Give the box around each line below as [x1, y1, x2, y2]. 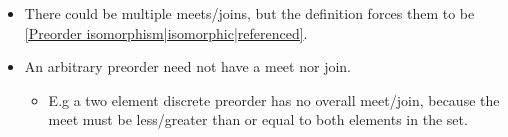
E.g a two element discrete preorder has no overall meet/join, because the [48, 89, 500, 110]
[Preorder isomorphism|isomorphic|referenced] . [24, 22, 308, 43]
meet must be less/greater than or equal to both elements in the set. [48, 109, 468, 130]
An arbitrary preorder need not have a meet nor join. [24, 56, 351, 77]
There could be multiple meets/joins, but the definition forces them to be [24, 3, 475, 23]
